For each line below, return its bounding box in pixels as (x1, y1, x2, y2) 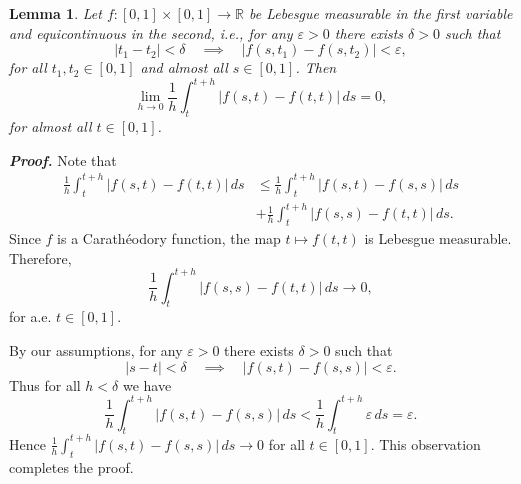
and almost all (140, 57, 228, 78)
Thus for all (9, 374, 81, 395)
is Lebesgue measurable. (364, 227, 512, 248)
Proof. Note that (9, 149, 117, 170)
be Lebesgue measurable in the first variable (249, 3, 513, 23)
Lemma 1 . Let (9, 3, 102, 23)
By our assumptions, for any (9, 340, 183, 360)
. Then (295, 57, 337, 78)
